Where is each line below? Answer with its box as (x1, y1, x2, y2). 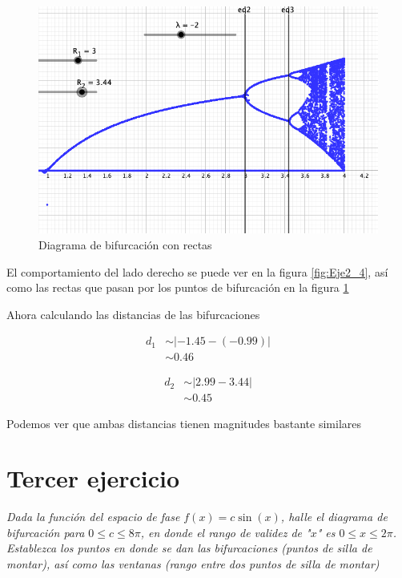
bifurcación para (6, 523, 85, 540)
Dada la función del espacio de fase (6, 508, 180, 525)
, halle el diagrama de (280, 508, 388, 525)
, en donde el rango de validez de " (140, 523, 311, 540)
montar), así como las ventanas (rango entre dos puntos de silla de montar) (6, 556, 380, 572)
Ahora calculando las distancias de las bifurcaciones (6, 305, 260, 322)
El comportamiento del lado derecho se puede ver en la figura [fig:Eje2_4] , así (6, 263, 388, 280)
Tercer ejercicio (6, 462, 179, 495)
